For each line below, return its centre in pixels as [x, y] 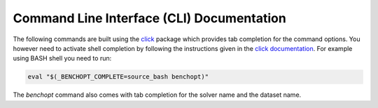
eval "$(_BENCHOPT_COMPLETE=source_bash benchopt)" [118, 77]
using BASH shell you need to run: [62, 59]
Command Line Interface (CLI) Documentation [149, 18]
